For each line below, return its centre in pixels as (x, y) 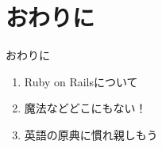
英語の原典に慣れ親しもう (91, 134)
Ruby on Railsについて (81, 81)
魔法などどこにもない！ (85, 108)
